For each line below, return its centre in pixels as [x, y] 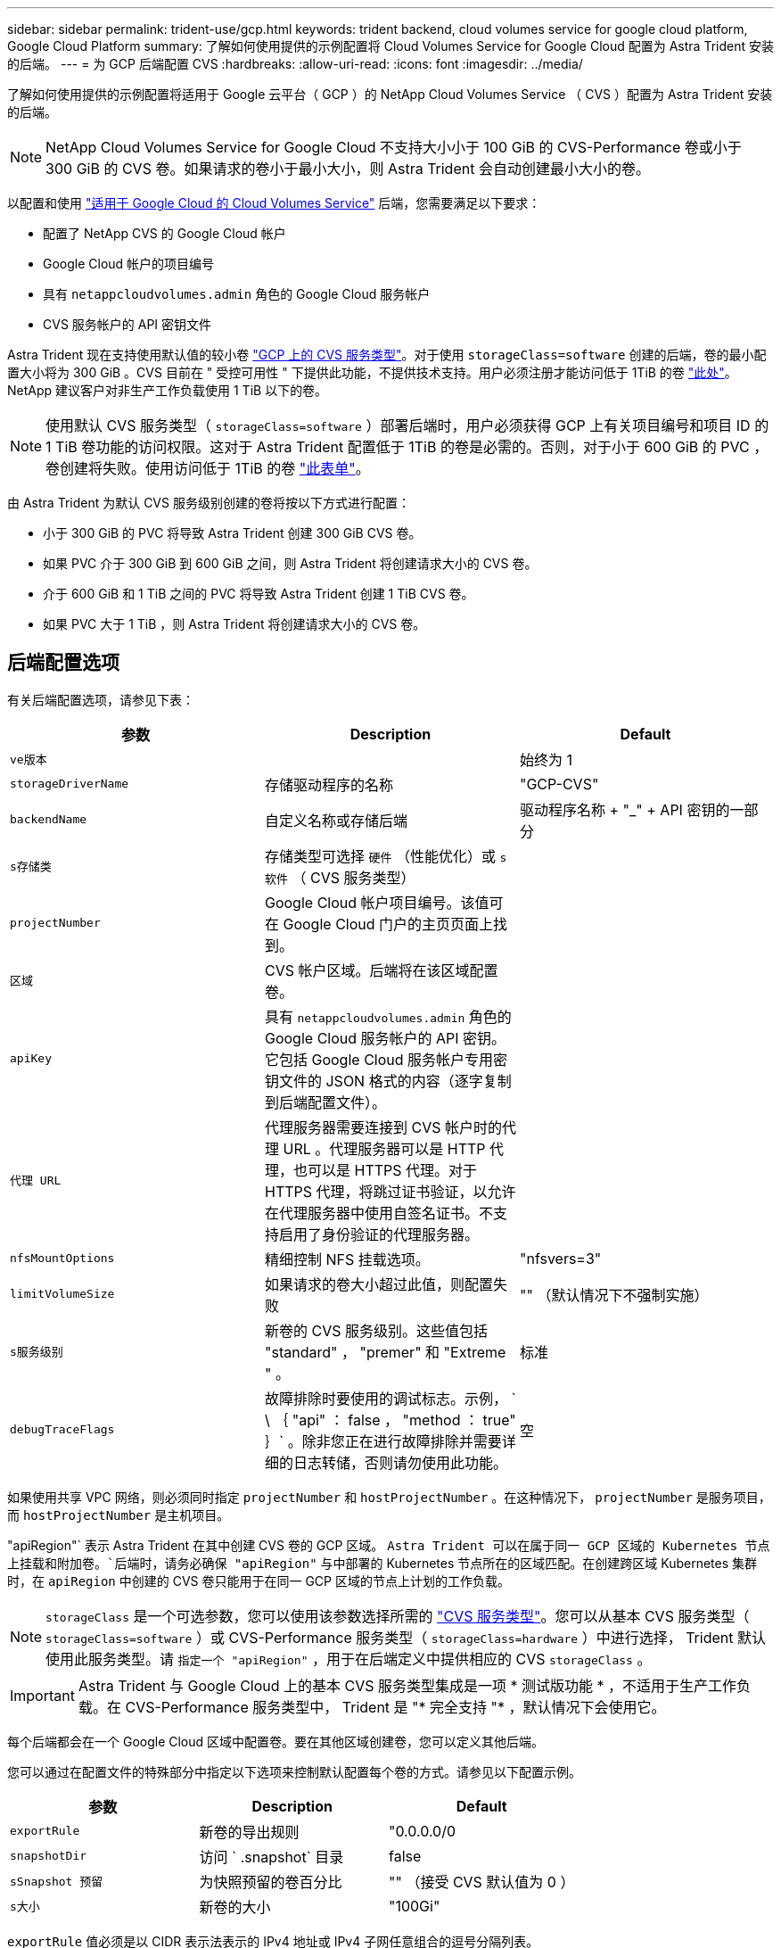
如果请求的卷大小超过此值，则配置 [378, 1284]
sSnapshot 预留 [57, 1882]
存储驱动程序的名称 [329, 784]
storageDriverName [70, 784]
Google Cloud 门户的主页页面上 [388, 924]
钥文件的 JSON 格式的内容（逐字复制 [388, 1081]
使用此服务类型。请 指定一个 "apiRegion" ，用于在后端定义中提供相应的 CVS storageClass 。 [349, 1659]
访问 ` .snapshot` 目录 [271, 1857]
